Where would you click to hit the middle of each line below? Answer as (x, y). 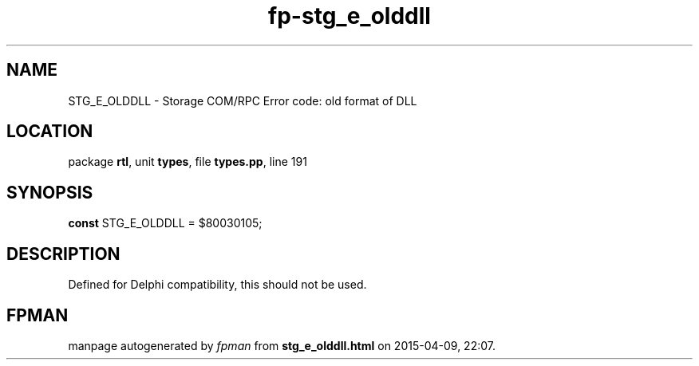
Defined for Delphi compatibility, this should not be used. (217, 285)
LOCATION (50, 132)
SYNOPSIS (50, 192)
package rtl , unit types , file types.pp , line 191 (188, 162)
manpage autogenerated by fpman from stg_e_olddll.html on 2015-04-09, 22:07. (282, 345)
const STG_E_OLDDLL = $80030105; (165, 223)
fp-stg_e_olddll (349, 16)
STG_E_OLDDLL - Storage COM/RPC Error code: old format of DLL (243, 100)
